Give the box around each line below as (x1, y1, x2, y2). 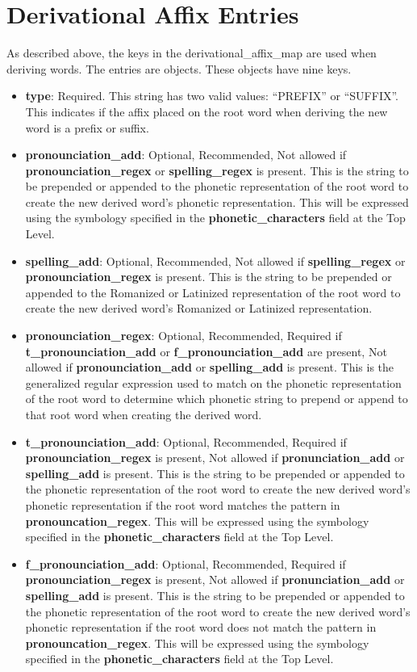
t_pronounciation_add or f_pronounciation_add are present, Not (25, 342, 387, 359)
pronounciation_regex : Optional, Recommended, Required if (25, 327, 342, 344)
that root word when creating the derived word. (25, 406, 262, 422)
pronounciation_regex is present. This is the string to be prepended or (25, 268, 392, 285)
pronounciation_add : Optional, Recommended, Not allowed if (25, 146, 347, 163)
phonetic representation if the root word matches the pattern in (25, 496, 340, 513)
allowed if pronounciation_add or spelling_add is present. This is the (25, 359, 394, 376)
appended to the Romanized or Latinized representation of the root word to (25, 283, 401, 300)
